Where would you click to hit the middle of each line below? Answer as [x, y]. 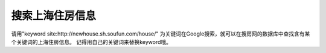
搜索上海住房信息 [54, 16]
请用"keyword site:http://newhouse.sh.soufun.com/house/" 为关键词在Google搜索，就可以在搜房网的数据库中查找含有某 [161, 34]
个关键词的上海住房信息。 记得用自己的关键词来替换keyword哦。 [91, 42]
